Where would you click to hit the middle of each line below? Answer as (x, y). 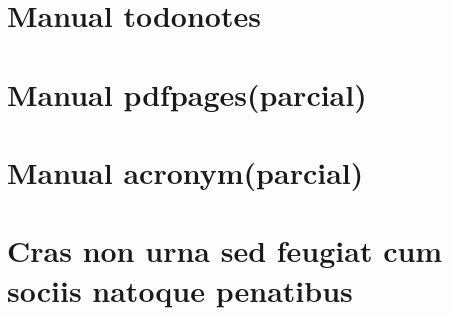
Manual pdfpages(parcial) (187, 93)
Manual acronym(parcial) (185, 171)
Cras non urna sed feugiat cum (225, 250)
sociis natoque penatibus (180, 289)
